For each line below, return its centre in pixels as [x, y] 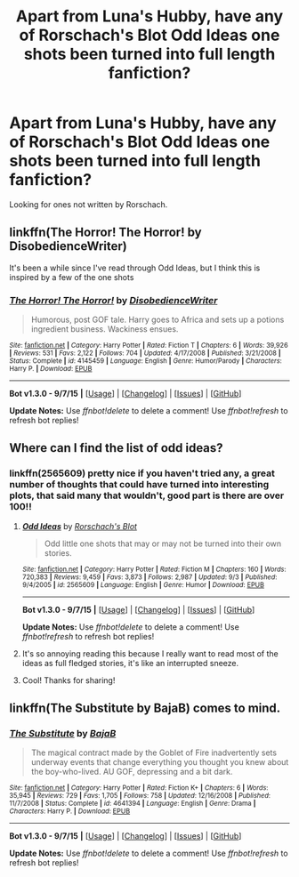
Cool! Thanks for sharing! [69, 680]
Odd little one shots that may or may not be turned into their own [163, 543]
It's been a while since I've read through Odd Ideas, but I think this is [135, 268]
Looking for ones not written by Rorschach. [89, 204]
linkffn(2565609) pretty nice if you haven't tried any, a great [142, 473]
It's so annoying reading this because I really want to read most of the [150, 653]
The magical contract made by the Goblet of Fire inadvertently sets [154, 752]
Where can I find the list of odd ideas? [117, 448]
